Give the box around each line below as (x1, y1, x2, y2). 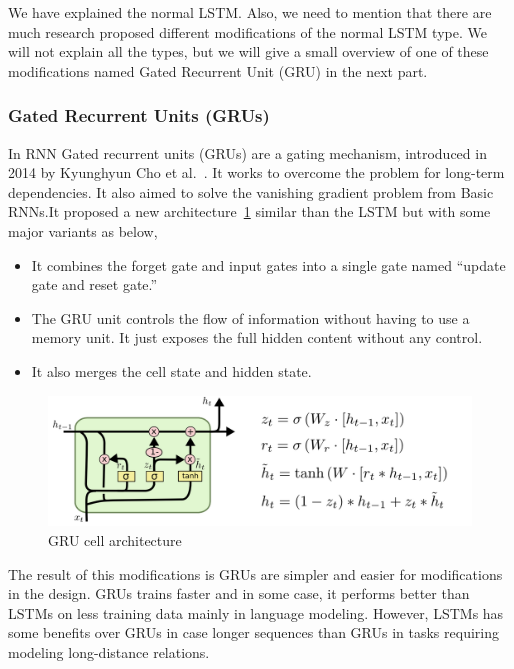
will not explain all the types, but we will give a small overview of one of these (8, 41, 489, 62)
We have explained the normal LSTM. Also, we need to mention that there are (8, 2, 492, 22)
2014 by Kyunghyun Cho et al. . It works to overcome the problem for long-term (8, 162, 505, 183)
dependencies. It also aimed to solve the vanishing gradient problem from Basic (8, 181, 494, 202)
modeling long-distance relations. (8, 641, 210, 662)
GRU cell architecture (48, 529, 182, 550)
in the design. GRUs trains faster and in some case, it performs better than (8, 583, 470, 604)
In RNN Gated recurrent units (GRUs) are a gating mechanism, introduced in (8, 142, 487, 163)
